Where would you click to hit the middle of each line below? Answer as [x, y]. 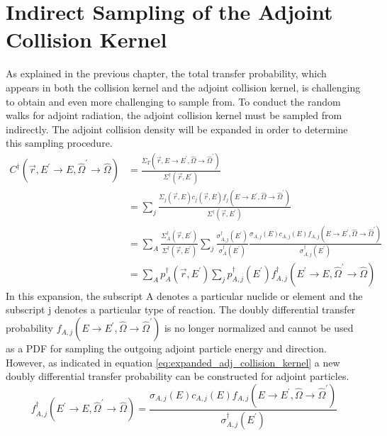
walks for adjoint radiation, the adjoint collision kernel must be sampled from [174, 115]
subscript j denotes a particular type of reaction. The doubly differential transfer [181, 309]
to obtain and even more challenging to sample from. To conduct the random [173, 101]
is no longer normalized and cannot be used [259, 328]
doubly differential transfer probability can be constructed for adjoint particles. [178, 376]
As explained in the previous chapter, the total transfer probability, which [166, 73]
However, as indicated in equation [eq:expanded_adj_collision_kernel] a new [173, 362]
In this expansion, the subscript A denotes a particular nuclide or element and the [184, 295]
